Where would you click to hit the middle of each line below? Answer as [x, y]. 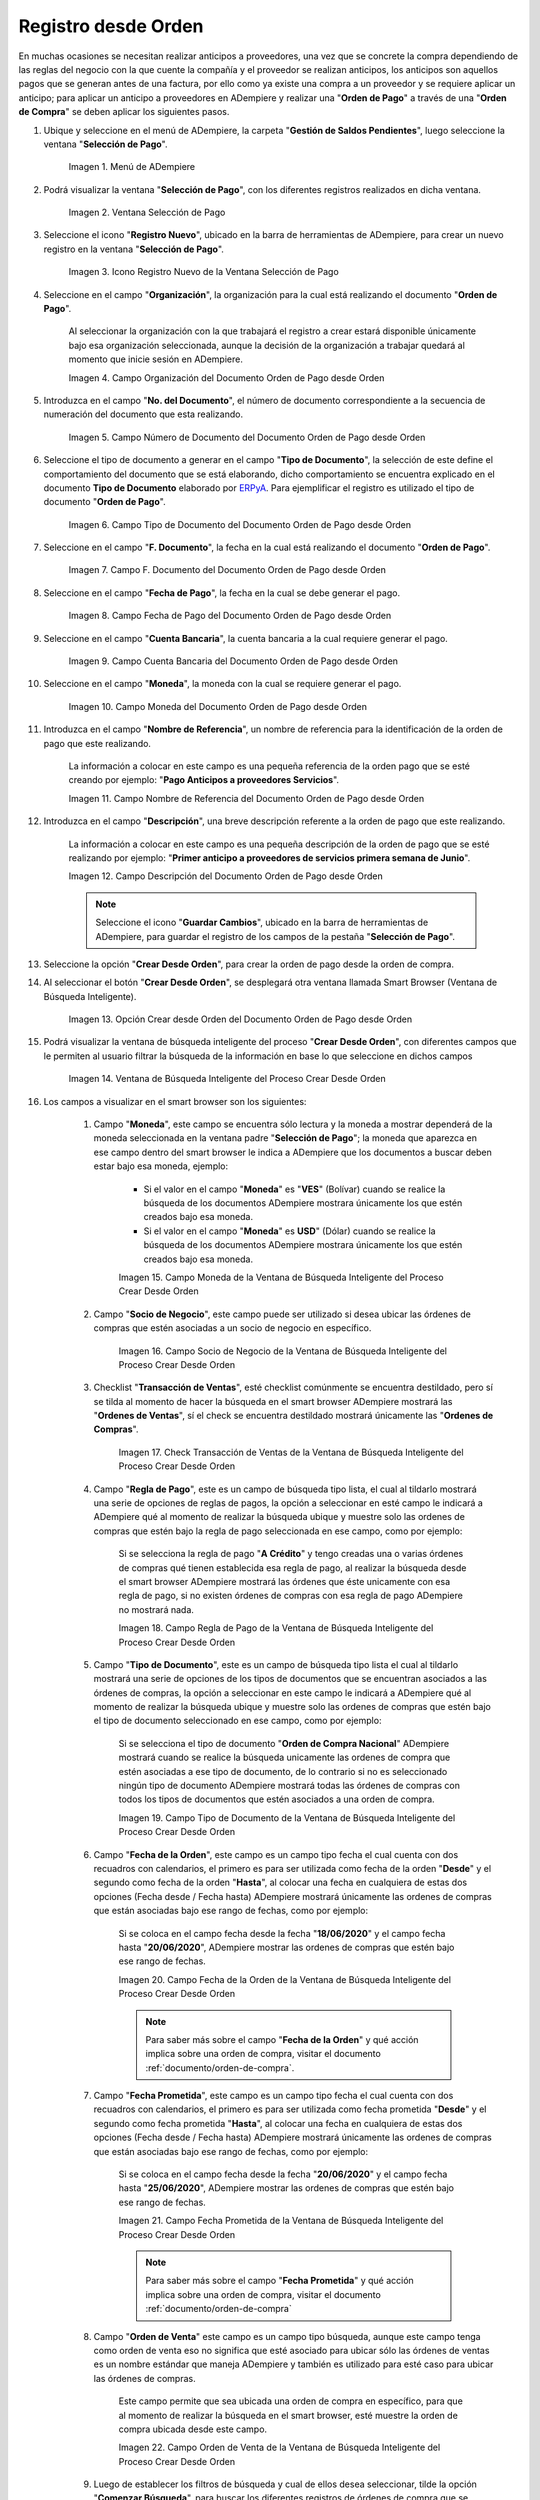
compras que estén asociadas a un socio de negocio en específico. [232, 1328]
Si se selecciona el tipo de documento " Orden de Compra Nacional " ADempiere [284, 1743]
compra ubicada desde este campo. [193, 2429]
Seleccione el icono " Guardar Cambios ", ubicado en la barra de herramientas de [262, 922]
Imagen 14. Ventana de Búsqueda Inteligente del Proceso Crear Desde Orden [227, 1079]
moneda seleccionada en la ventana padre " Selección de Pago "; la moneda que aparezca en [285, 1138]
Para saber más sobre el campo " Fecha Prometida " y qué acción [279, 2281]
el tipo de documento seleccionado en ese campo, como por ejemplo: [237, 1721]
